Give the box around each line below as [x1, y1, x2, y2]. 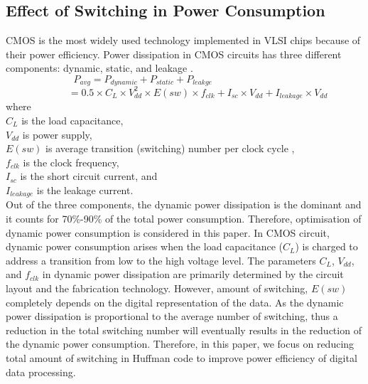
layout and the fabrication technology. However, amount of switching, [6, 280, 308, 295]
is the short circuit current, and [20, 169, 158, 183]
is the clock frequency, [23, 154, 119, 169]
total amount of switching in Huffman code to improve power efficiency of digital [6, 350, 357, 365]
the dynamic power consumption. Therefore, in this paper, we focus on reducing [6, 336, 355, 351]
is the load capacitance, [21, 112, 124, 127]
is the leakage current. [36, 182, 134, 197]
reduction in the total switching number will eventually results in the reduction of [6, 322, 362, 337]
